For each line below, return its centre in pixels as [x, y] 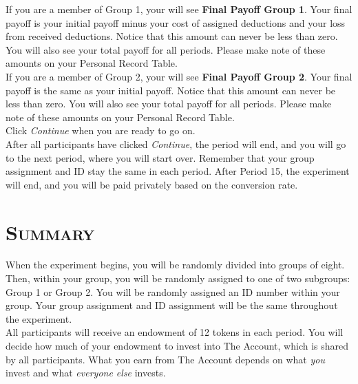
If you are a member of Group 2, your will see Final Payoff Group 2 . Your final [179, 76]
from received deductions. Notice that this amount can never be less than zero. [172, 36]
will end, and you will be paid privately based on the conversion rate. [152, 184]
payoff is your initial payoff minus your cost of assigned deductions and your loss [176, 22]
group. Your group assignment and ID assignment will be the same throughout [172, 305]
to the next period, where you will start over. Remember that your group [160, 157]
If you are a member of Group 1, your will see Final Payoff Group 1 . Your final [179, 9]
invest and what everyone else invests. [86, 373]
